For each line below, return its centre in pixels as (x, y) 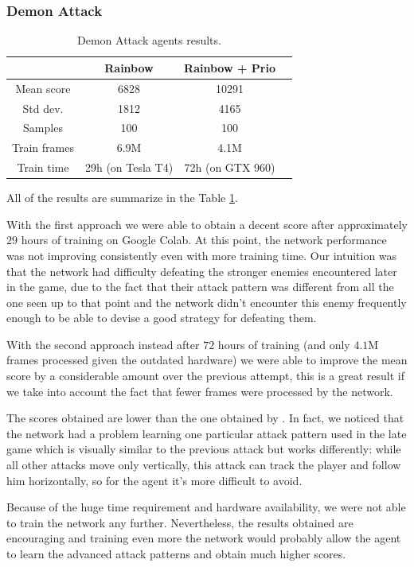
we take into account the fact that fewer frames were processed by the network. (200, 391)
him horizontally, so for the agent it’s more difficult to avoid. (154, 480)
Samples (43, 128)
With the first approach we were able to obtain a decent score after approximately (207, 224)
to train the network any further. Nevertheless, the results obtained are (180, 522)
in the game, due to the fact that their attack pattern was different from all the (200, 287)
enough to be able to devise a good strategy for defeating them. (162, 318)
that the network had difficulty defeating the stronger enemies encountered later (202, 271)
